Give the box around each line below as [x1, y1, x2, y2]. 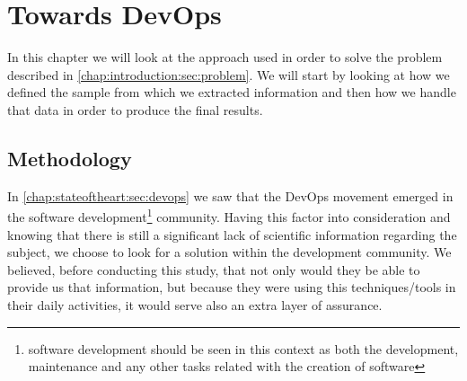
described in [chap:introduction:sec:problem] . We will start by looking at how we [7, 65, 450, 84]
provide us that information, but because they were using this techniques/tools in [7, 278, 456, 297]
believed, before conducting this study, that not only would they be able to [7, 260, 420, 279]
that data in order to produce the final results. [7, 100, 263, 119]
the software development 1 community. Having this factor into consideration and [7, 205, 451, 226]
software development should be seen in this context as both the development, [28, 339, 459, 358]
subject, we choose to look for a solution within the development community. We [7, 243, 452, 261]
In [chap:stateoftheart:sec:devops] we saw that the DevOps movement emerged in [7, 186, 454, 205]
